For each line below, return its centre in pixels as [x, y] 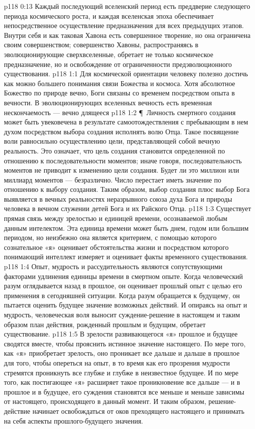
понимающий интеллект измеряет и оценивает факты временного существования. [126, 257]
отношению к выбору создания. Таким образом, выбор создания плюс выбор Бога [127, 189]
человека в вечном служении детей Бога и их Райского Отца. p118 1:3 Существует [127, 208]
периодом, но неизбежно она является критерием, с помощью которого [110, 237]
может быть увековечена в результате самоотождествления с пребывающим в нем [126, 122]
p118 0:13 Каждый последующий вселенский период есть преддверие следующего [127, 6]
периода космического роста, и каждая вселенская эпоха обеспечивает [109, 15]
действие [17, 411]
